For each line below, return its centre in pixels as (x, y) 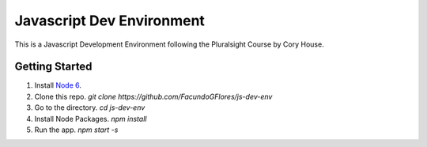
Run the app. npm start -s (76, 130)
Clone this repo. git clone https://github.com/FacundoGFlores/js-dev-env (153, 96)
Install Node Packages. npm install (91, 119)
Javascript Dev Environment (110, 21)
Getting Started (53, 67)
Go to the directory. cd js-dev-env (90, 107)
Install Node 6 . (58, 85)
